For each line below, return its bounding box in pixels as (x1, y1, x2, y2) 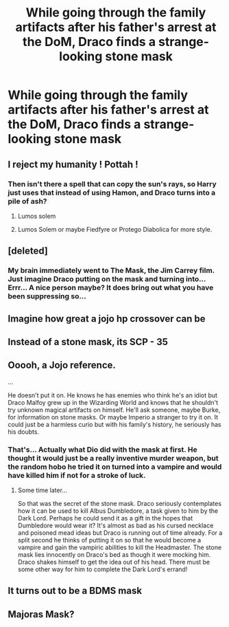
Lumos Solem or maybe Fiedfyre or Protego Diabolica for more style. (17, 225, 213, 233)
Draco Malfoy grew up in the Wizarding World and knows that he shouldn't (8, 398, 219, 406)
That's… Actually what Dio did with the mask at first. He (8, 445, 197, 454)
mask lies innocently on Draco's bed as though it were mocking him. (17, 551, 211, 559)
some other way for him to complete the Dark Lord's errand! (17, 565, 188, 573)
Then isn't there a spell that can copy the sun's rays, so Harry (8, 179, 217, 188)
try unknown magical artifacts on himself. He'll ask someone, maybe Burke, (8, 406, 221, 414)
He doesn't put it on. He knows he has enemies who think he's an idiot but (8, 390, 218, 399)
